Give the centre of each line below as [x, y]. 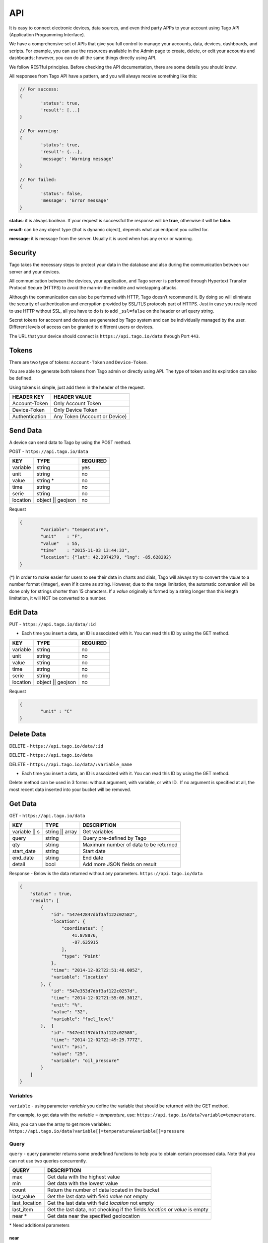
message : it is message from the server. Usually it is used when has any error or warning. [101, 239]
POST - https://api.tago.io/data [49, 451]
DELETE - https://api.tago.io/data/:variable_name [71, 764]
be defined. [21, 378]
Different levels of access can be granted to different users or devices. [81, 327]
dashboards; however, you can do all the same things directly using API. [83, 58]
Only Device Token [76, 410]
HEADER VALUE [73, 397]
